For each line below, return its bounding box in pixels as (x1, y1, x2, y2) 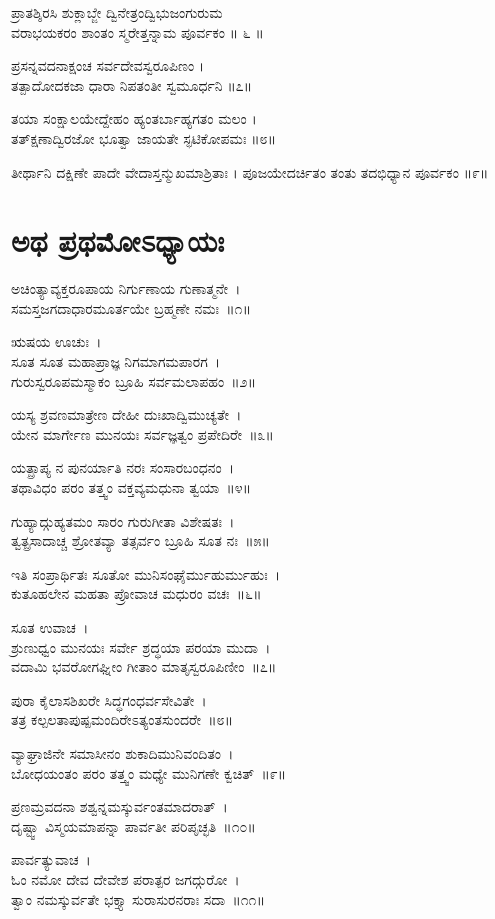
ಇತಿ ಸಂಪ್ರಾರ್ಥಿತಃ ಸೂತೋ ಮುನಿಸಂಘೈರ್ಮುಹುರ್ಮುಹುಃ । (11, 563, 281, 584)
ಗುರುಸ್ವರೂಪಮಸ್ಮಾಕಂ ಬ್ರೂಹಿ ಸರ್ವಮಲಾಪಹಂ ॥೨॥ (11, 370, 256, 391)
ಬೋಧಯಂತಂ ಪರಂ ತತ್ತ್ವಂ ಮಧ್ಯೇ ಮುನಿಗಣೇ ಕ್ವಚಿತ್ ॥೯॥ (11, 762, 287, 783)
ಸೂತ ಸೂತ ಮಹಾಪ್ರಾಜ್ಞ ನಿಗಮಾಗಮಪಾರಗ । (11, 351, 221, 372)
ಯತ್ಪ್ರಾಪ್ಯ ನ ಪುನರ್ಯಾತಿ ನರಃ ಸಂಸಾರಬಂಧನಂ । (11, 457, 235, 478)
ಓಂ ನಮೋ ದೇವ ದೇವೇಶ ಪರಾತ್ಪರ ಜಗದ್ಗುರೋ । (11, 868, 240, 889)
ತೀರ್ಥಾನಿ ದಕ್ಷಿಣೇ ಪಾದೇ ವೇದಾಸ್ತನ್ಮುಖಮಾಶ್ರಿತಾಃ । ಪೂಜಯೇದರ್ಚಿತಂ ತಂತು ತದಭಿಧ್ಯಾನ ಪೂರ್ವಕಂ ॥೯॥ (11, 161, 489, 182)
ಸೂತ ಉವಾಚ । (11, 617, 89, 637)
